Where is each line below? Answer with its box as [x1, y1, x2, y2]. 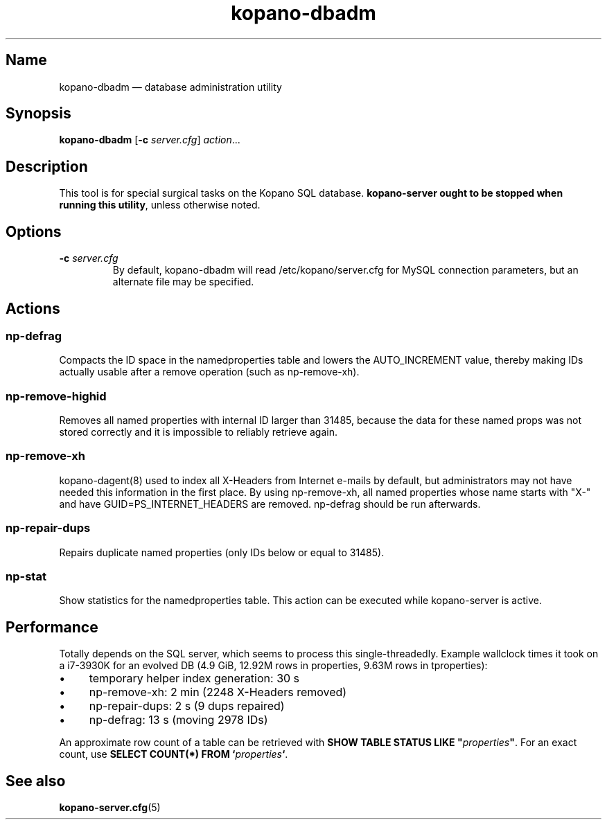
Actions [6, 299, 60, 317]
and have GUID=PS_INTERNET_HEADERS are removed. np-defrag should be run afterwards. [59, 497, 481, 510]
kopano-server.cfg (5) [59, 801, 161, 814]
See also [6, 772, 66, 790]
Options [6, 222, 62, 240]
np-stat [6, 569, 46, 583]
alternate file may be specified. [112, 276, 254, 288]
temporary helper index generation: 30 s [89, 671, 300, 686]
